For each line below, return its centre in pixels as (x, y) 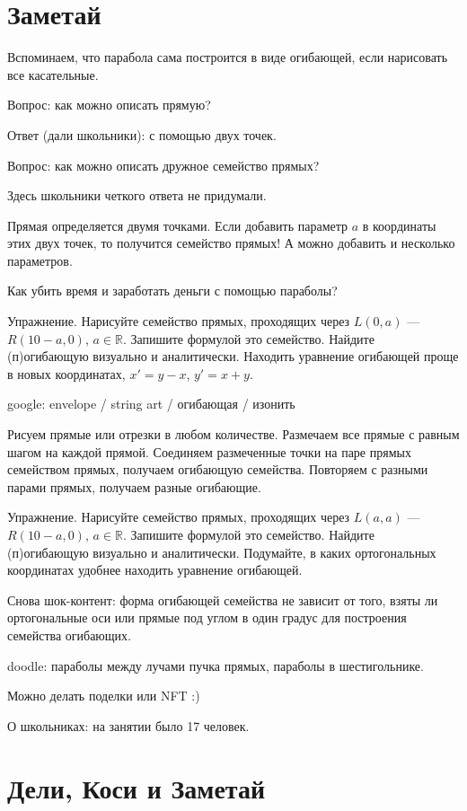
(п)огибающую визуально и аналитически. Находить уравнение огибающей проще (233, 356)
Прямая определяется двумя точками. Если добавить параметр (177, 225)
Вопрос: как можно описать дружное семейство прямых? (163, 165)
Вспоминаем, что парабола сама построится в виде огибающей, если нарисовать (228, 57)
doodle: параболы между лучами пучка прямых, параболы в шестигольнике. (216, 665)
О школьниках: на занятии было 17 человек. (128, 725)
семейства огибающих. (69, 635)
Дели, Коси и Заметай (137, 787)
